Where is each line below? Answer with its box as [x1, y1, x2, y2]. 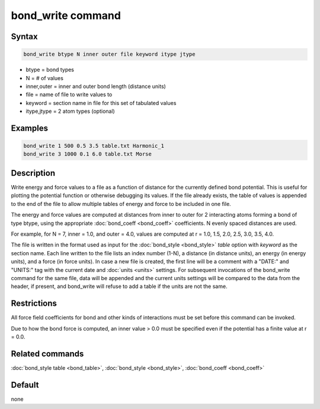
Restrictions [11, 299, 57, 309]
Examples [11, 123, 49, 133]
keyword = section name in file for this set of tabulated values [25, 99, 177, 106]
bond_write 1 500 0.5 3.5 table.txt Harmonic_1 [23, 142, 164, 150]
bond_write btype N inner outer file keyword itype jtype [23, 51, 196, 58]
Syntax [11, 31, 38, 42]
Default [11, 380, 39, 390]
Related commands [11, 348, 84, 359]
